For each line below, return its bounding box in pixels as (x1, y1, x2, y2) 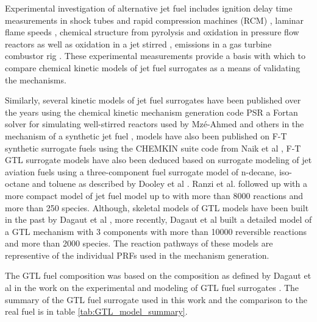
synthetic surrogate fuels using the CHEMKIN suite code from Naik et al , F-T (5, 141, 301, 154)
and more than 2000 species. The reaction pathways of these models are (5, 237, 273, 250)
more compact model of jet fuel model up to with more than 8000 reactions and (5, 189, 304, 201)
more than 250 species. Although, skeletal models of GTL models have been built (5, 201, 309, 214)
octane (5, 177, 30, 190)
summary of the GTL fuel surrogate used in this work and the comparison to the (5, 293, 307, 306)
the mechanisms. (5, 73, 66, 86)
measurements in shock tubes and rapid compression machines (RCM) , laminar (5, 13, 304, 26)
